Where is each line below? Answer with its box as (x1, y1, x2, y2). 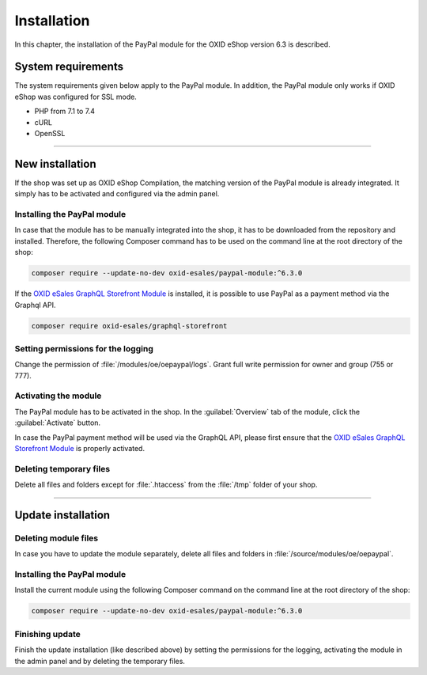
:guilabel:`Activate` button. (14, 418, 101, 427)
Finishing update (14, 628, 81, 639)
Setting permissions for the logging (14, 343, 153, 354)
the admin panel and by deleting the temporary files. (14, 656, 186, 666)
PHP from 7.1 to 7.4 (34, 107, 95, 116)
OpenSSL (34, 129, 66, 138)
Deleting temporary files (14, 463, 111, 474)
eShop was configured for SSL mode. (14, 92, 138, 101)
